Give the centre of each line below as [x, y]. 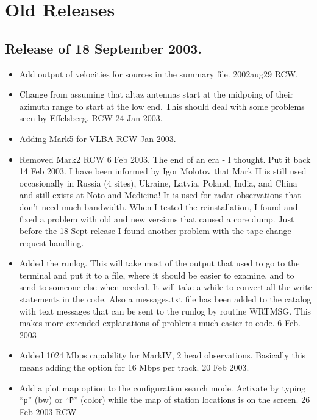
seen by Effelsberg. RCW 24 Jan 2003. [91, 118]
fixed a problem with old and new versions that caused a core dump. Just [157, 219]
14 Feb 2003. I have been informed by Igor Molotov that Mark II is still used [163, 171]
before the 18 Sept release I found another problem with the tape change [155, 231]
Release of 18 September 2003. [103, 48]
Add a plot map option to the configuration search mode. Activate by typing [162, 387]
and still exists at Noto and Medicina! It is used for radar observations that [160, 195]
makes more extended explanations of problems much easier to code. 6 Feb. [160, 323]
